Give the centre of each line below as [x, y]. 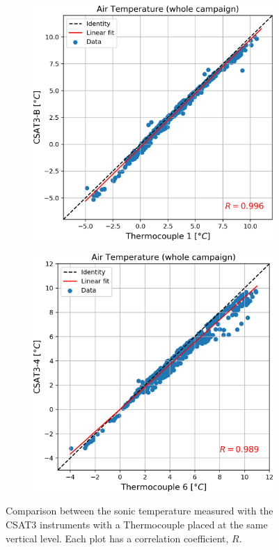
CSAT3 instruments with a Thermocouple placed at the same [137, 525]
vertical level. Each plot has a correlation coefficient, [117, 538]
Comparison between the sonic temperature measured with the [139, 511]
